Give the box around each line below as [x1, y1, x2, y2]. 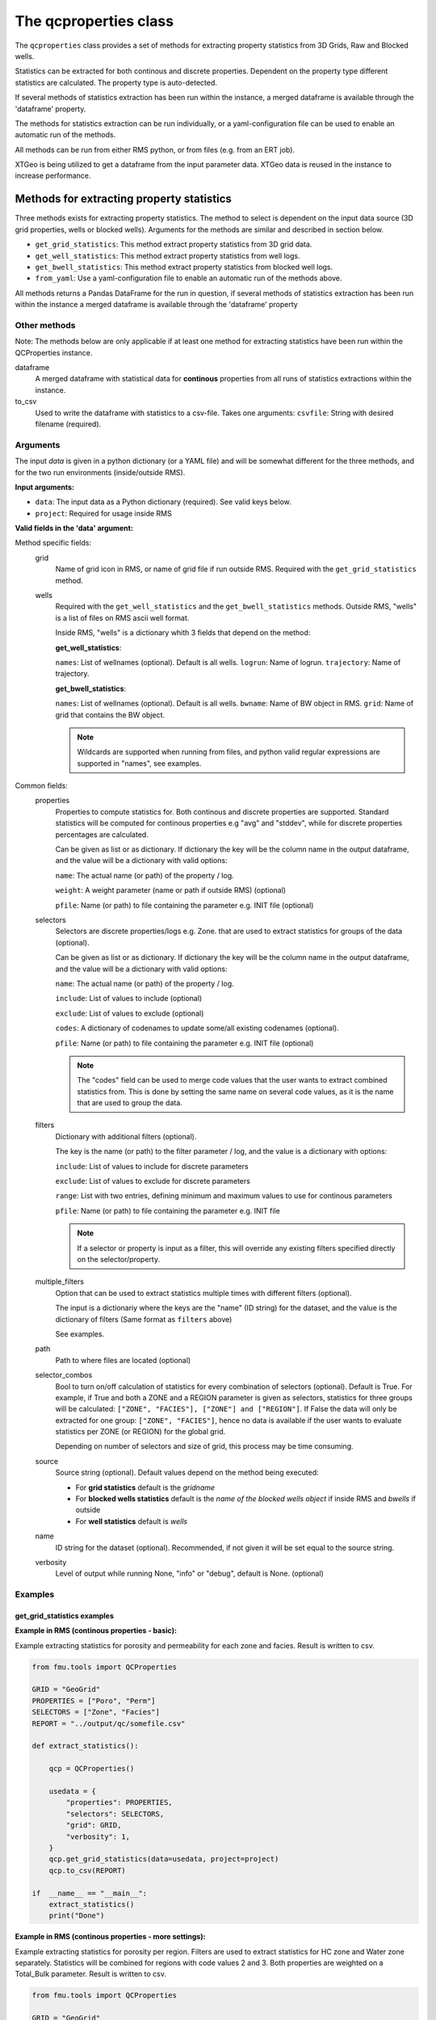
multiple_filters [35, 1277, 85, 1286]
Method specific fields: [15, 538, 92, 548]
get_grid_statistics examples [15, 1610, 115, 1620]
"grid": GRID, [65, 1820, 122, 1830]
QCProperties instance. [15, 347, 93, 357]
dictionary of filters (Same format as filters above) [55, 1314, 233, 1324]
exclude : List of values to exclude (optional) [55, 1008, 204, 1018]
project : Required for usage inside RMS [35, 508, 173, 518]
